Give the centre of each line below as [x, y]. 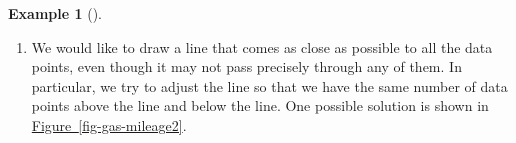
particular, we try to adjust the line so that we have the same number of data [269, 85]
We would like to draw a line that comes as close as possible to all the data [262, 46]
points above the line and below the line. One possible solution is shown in [260, 105]
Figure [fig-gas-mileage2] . [109, 124]
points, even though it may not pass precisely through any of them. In [246, 66]
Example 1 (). [55, 13]
